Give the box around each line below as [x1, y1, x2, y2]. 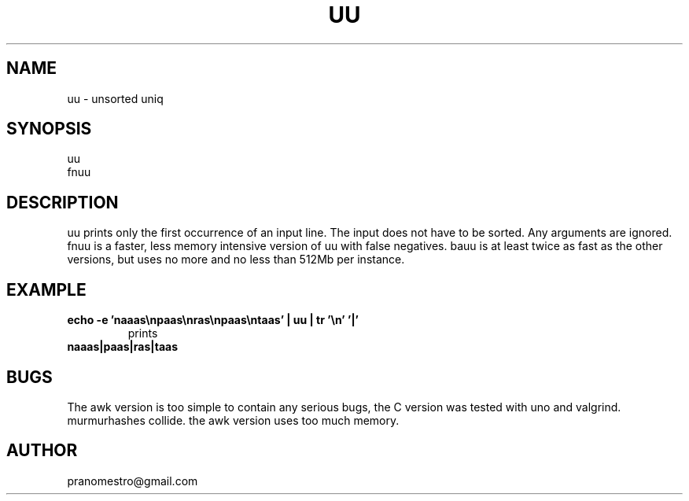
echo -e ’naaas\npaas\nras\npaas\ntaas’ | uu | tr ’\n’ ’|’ [67, 313, 359, 327]
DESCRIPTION [6, 192, 119, 212]
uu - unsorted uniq [67, 91, 164, 105]
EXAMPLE [6, 279, 87, 300]
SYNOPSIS [6, 119, 92, 139]
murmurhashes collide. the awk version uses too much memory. [67, 413, 400, 427]
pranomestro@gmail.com [67, 473, 198, 488]
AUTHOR [6, 440, 78, 461]
